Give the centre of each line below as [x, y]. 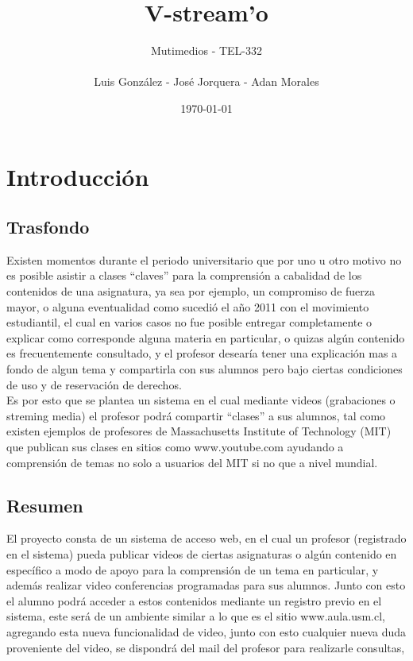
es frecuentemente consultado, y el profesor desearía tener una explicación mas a [202, 353]
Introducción [78, 176]
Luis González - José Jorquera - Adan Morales [206, 81]
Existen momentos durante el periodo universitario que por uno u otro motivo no [204, 259]
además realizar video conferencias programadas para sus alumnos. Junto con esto [206, 585]
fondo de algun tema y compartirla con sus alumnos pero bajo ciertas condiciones [205, 369]
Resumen [45, 505]
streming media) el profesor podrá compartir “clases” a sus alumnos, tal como [196, 415]
